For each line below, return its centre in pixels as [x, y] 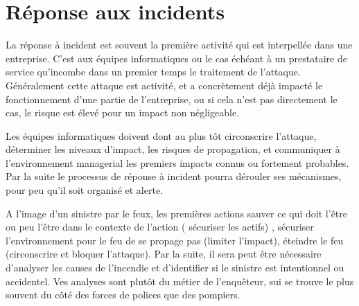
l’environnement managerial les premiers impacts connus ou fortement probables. [177, 162]
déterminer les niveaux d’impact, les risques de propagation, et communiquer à [173, 149]
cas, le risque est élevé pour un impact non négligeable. [123, 112]
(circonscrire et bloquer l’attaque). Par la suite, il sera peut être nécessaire [164, 254]
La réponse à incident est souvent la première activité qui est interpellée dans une [179, 45]
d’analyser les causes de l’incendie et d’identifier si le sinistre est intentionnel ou [175, 268]
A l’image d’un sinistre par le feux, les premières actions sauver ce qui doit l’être [176, 213]
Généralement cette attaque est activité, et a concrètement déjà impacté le [164, 85]
